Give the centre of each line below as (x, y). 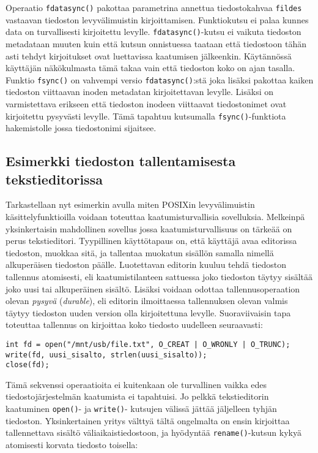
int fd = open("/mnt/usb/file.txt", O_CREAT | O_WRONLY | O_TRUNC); (148, 344)
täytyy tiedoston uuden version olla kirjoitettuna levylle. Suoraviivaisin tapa (148, 312)
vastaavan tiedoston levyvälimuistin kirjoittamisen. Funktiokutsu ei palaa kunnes (157, 19)
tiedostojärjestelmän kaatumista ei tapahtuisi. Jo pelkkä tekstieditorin (137, 396)
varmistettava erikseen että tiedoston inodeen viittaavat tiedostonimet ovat (146, 103)
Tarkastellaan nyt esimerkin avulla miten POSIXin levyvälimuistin (130, 204)
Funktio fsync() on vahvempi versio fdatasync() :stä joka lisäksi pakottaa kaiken (160, 79)
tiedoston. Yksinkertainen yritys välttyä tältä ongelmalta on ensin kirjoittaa (148, 420)
